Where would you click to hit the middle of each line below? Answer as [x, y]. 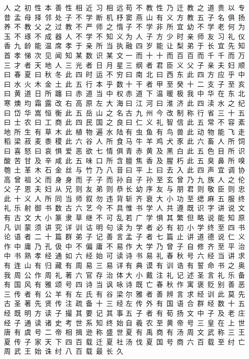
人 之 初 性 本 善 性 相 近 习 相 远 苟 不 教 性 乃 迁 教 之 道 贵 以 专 [124, 7]
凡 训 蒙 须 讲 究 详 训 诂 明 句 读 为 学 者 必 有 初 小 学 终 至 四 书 [124, 227]
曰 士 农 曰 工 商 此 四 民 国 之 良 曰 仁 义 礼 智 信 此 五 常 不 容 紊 [124, 122]
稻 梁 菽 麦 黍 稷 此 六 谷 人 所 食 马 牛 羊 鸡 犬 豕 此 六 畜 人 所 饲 [124, 141]
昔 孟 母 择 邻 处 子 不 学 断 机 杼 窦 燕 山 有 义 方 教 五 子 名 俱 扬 [124, 17]
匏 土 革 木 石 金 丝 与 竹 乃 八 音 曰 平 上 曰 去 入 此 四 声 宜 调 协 [124, 170]
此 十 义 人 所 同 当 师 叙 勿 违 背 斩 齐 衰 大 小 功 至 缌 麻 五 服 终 [124, 198]
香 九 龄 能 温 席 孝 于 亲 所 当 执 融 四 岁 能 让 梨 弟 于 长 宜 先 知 [124, 46]
